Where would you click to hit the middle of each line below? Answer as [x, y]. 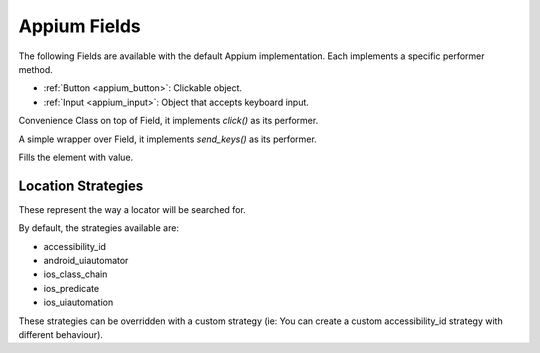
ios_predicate [71, 288]
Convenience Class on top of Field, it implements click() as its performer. [168, 121]
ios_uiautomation [78, 302]
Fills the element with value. [76, 157]
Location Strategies [81, 185]
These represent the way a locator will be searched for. [132, 209]
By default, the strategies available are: [99, 228]
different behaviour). [61, 334]
